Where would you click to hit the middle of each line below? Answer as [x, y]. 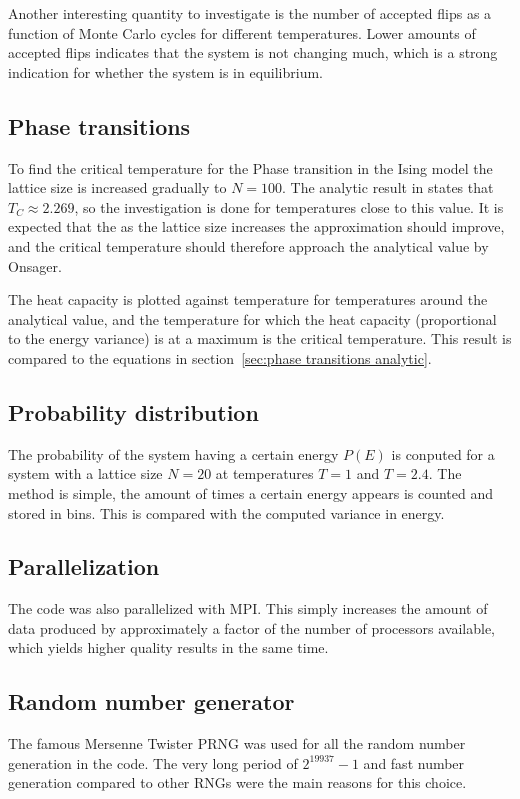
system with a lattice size [85, 473]
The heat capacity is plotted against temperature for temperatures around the [248, 299]
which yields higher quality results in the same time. [168, 647]
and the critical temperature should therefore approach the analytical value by [248, 245]
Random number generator [151, 701]
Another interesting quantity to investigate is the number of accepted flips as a [250, 13]
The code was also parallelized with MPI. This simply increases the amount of [248, 608]
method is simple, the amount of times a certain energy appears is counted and [251, 492]
